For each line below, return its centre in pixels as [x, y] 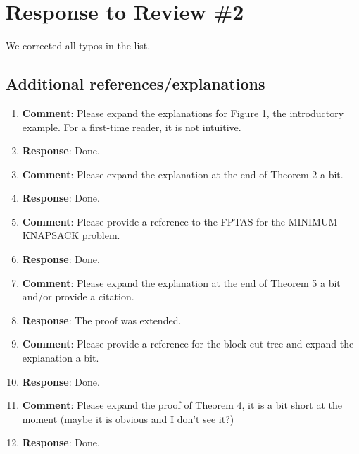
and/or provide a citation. [78, 296]
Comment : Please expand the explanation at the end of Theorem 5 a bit [181, 282]
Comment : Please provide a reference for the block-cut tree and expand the [188, 344]
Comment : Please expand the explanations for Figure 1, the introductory [183, 112]
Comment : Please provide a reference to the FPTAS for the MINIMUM [180, 221]
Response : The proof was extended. [102, 320]
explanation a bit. [61, 358]
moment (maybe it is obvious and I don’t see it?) [128, 418]
